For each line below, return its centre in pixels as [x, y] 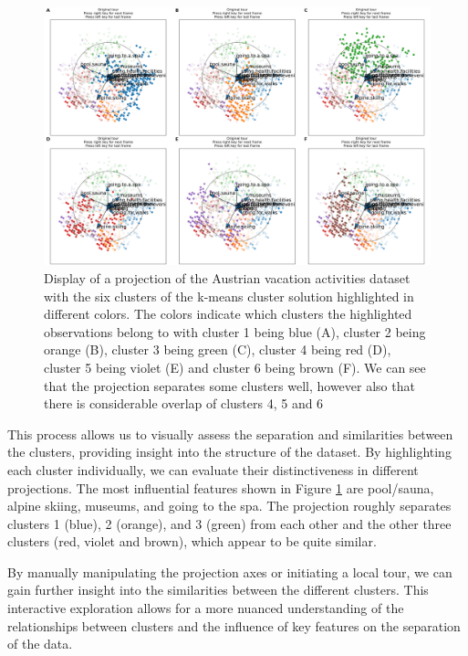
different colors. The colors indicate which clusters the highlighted [228, 314]
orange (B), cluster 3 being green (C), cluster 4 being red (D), [218, 349]
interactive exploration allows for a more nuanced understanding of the [206, 608]
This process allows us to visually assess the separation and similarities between [230, 434]
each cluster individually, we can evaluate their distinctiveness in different [213, 469]
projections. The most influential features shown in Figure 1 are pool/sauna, [221, 487]
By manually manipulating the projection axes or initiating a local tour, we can [230, 571]
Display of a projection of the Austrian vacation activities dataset [227, 277]
